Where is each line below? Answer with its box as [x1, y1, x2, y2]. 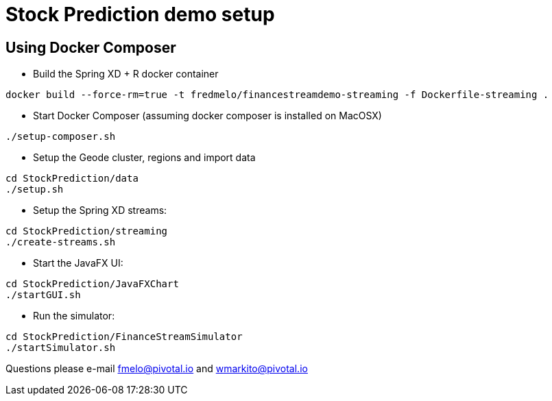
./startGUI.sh [5, 289, 81, 301]
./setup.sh [5, 184, 64, 195]
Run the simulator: [33, 310, 115, 322]
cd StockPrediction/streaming [5, 226, 168, 237]
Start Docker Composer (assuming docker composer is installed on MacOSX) [33, 110, 382, 122]
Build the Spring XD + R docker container [33, 68, 219, 80]
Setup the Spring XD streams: [33, 204, 167, 217]
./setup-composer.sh [5, 131, 116, 143]
